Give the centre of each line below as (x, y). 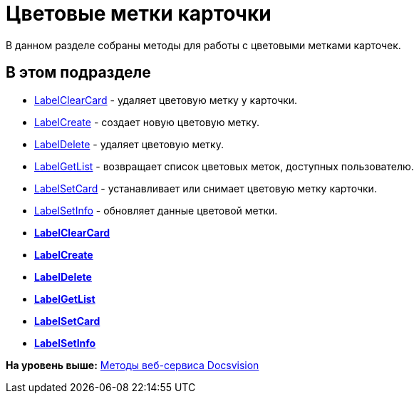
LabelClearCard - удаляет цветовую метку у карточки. (166, 100)
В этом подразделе (78, 73)
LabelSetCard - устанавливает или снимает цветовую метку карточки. (206, 188)
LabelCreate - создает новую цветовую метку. (147, 122)
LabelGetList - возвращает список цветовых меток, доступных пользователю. (224, 166)
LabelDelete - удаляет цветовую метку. (129, 144)
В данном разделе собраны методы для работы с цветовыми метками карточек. (203, 45)
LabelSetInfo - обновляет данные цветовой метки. (156, 210)
